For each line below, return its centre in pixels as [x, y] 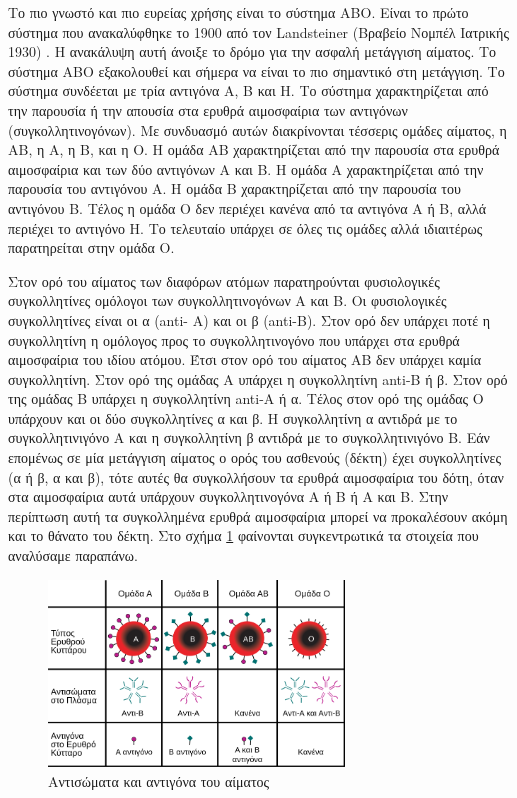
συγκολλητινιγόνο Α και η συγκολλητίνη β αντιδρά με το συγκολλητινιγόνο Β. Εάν [249, 437]
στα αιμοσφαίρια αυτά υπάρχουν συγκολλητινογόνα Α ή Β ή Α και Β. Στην [228, 496]
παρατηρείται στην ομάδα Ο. [91, 247]
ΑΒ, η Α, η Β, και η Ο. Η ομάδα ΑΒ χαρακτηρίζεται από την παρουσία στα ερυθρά [254, 149]
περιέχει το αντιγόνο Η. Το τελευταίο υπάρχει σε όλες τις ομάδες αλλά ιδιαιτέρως [245, 227]
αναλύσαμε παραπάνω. [73, 555]
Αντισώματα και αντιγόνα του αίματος [159, 780]
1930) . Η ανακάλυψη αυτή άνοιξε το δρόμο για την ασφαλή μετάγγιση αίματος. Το [252, 51]
